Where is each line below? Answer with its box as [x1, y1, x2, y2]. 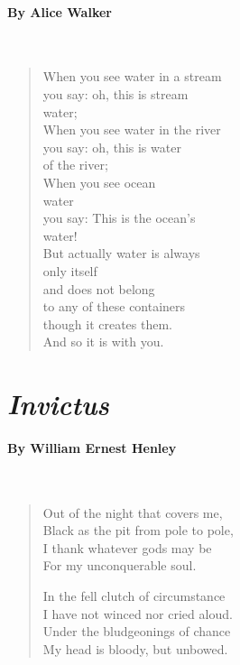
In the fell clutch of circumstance [42, 586, 226, 605]
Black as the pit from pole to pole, [42, 521, 234, 540]
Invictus [7, 385, 109, 423]
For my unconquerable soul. [42, 556, 197, 575]
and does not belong [42, 279, 155, 298]
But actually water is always [42, 244, 200, 263]
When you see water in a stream [42, 67, 222, 86]
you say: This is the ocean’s [42, 208, 196, 227]
